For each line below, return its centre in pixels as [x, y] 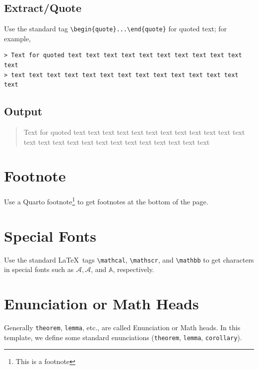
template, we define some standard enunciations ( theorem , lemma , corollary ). [123, 337]
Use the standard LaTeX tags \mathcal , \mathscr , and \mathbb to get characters [129, 259]
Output [23, 111]
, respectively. [133, 269]
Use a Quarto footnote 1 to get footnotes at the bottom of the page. [106, 201]
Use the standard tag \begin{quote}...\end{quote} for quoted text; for [116, 29]
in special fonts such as [39, 269]
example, [18, 38]
